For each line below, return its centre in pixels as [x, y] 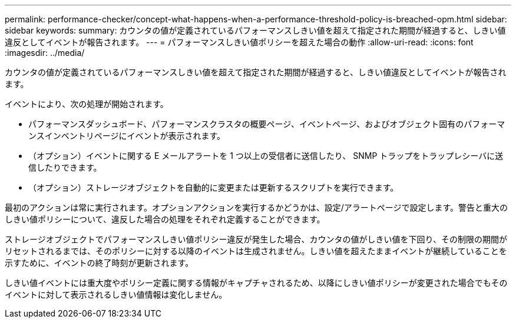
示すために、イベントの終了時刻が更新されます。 [99, 263]
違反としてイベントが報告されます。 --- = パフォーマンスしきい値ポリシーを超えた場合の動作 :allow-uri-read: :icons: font [239, 42]
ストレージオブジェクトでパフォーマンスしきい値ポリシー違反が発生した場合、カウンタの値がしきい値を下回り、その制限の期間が [256, 239]
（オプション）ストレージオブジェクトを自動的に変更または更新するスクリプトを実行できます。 [214, 187]
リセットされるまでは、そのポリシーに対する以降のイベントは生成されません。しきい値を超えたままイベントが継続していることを [256, 251]
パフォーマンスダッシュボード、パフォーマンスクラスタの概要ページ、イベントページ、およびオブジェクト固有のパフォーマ [267, 124]
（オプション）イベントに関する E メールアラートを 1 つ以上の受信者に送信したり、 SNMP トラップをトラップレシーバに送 [266, 156]
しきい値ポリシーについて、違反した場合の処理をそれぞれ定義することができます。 [165, 219]
